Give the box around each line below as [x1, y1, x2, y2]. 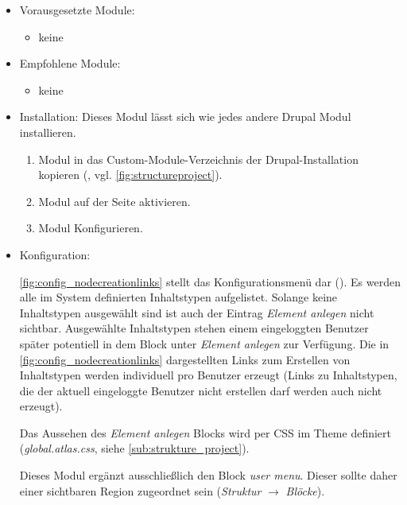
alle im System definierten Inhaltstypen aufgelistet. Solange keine [19, 289, 338, 305]
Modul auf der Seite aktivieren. [38, 192, 191, 209]
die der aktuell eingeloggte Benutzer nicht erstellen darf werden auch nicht [19, 382, 382, 398]
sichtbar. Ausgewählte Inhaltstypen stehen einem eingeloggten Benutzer [19, 320, 369, 336]
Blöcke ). [285, 482, 325, 499]
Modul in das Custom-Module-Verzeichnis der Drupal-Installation [38, 150, 359, 167]
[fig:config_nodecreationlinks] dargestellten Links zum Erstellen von [19, 351, 351, 367]
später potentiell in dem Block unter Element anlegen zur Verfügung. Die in [19, 335, 390, 352]
